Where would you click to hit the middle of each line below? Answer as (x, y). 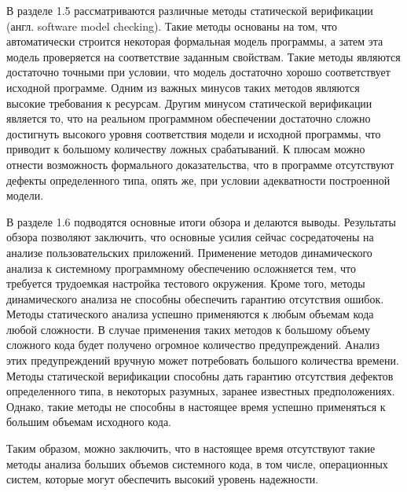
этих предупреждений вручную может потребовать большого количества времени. (203, 360)
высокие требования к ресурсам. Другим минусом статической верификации (189, 103)
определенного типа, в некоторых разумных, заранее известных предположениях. (201, 391)
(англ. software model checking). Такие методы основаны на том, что (172, 26)
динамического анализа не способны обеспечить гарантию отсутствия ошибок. (195, 298)
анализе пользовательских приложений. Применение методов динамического (189, 252)
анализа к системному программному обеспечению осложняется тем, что (181, 268)
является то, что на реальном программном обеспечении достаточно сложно (189, 118)
